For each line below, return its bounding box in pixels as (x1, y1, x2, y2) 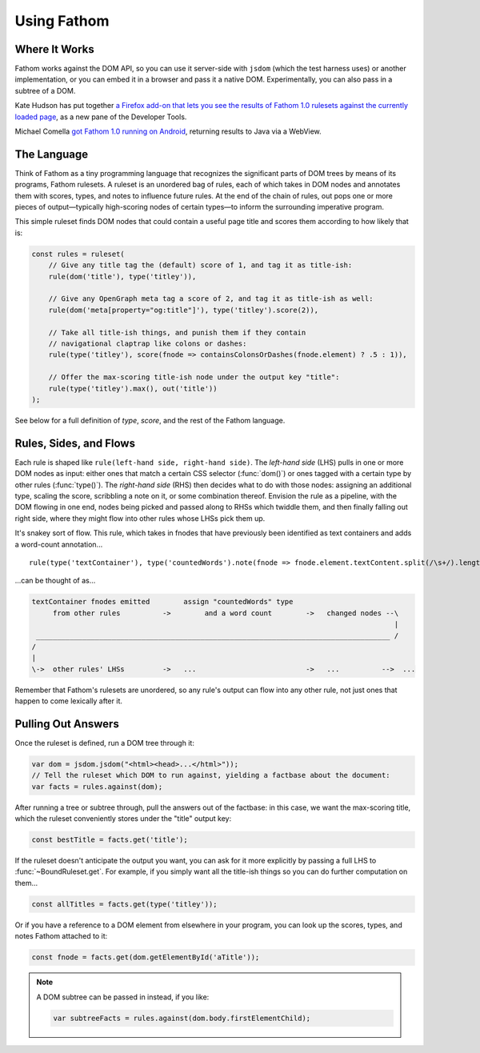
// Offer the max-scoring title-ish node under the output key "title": (48, 373, 340, 382)
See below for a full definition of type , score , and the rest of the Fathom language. (14, 415, 286, 425)
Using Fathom (14, 12, 110, 30)
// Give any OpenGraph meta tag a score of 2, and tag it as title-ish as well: (48, 294, 374, 303)
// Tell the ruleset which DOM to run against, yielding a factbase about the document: (31, 771, 391, 780)
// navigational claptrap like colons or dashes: (48, 338, 247, 348)
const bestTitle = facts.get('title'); (31, 835, 188, 844)
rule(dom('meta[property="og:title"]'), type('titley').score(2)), (48, 305, 319, 314)
